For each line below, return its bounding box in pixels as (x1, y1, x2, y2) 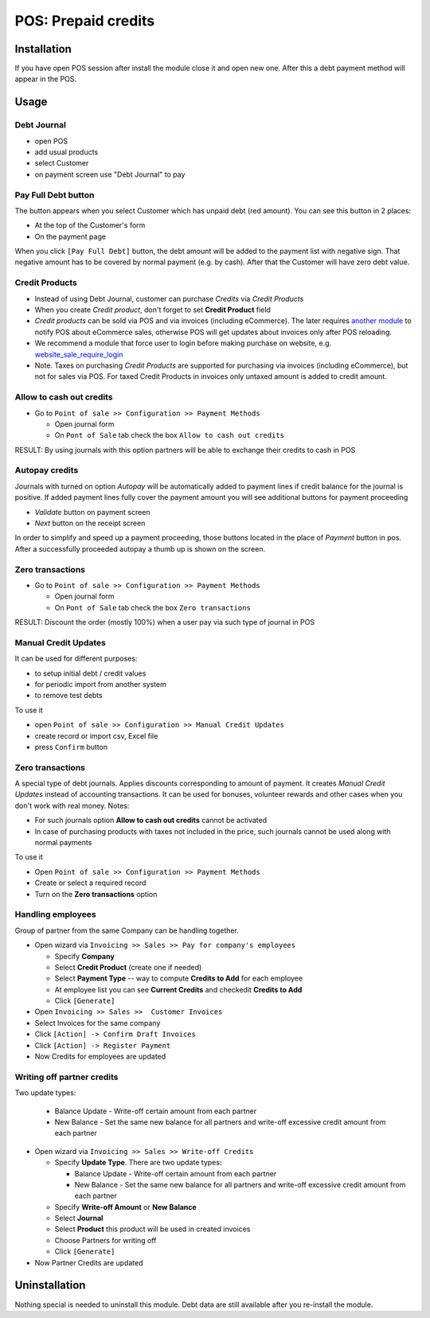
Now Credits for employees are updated (34, 1051, 166, 1062)
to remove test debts (34, 691, 103, 700)
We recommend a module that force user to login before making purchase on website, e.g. (34, 338, 332, 348)
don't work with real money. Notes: (14, 801, 130, 810)
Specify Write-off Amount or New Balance (54, 1202, 197, 1211)
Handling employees (14, 909, 96, 920)
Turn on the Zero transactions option (34, 889, 158, 899)
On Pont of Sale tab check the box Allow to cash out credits (54, 431, 285, 440)
